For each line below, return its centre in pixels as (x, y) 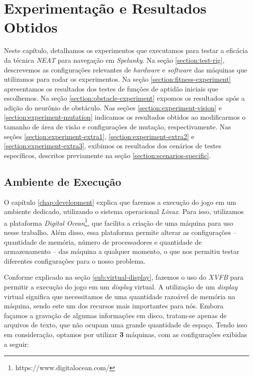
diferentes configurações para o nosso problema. (75, 260)
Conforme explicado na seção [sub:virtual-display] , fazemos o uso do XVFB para (124, 277)
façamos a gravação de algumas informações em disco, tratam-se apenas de (115, 315)
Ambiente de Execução (63, 181)
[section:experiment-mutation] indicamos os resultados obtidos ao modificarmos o (125, 117)
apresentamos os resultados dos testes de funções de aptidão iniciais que (111, 88)
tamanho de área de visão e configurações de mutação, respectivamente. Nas (117, 127)
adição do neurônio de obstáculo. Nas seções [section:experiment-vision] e (113, 107)
